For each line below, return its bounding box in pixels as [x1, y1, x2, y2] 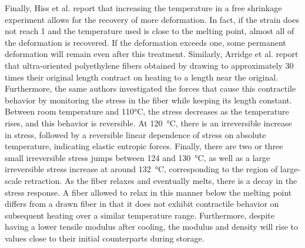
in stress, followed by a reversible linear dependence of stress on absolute [5, 128, 266, 140]
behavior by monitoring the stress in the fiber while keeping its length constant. [5, 93, 292, 106]
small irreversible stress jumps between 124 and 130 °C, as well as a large [5, 151, 270, 163]
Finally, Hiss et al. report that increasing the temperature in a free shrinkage [5, 2, 282, 14]
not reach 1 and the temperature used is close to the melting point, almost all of [5, 25, 294, 37]
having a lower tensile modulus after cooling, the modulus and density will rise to [5, 220, 299, 233]
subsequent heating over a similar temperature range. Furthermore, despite [5, 209, 274, 221]
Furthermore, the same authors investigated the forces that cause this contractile [5, 82, 296, 95]
